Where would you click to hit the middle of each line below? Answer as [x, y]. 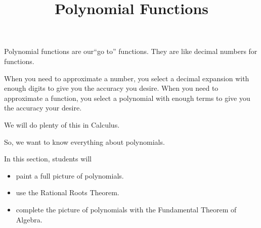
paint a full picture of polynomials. [70, 175]
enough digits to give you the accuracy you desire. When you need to [111, 88]
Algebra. [29, 219]
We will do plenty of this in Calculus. [62, 124]
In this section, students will [48, 159]
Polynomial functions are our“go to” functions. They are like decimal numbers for [131, 51]
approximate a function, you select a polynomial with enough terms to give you [127, 98]
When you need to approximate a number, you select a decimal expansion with [127, 78]
